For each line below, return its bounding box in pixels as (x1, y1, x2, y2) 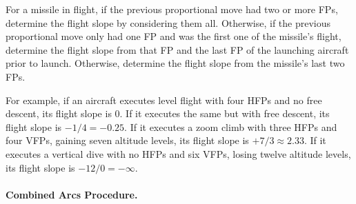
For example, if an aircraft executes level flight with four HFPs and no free (6, 92, 322, 107)
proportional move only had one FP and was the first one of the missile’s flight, (6, 29, 342, 43)
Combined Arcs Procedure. (6, 187, 138, 201)
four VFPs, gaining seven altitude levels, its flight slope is (6, 133, 249, 147)
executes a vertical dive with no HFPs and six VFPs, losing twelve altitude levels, (6, 146, 351, 161)
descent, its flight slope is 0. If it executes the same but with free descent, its (6, 106, 330, 121)
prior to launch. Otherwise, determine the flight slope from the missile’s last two (6, 56, 345, 70)
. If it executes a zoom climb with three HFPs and (124, 119, 337, 134)
